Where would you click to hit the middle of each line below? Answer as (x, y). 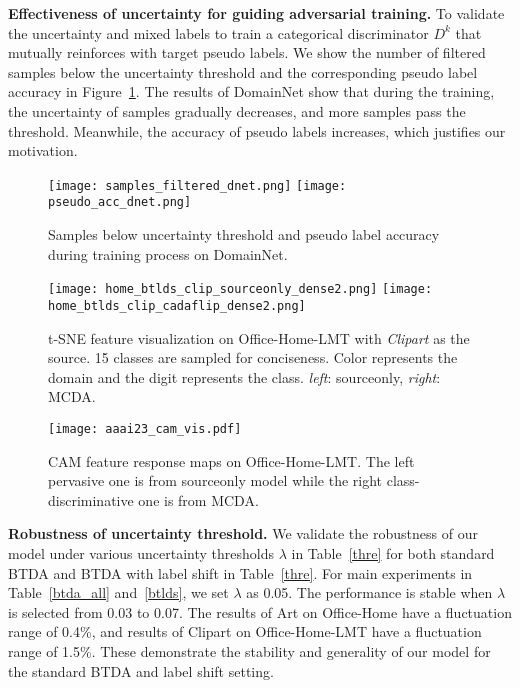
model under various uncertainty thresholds (141, 552)
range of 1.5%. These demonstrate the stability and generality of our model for (249, 650)
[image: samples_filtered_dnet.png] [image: (197, 185)
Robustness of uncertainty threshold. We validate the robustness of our (243, 533)
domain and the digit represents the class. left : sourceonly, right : (244, 376)
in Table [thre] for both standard (393, 552)
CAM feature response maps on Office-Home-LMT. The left (231, 460)
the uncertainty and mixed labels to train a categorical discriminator (218, 32)
